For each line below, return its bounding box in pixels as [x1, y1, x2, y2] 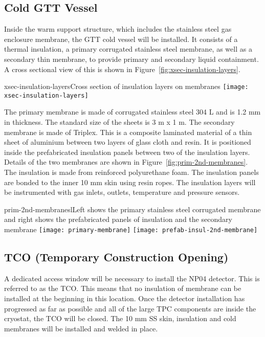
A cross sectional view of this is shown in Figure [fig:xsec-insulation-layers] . [4, 63, 240, 74]
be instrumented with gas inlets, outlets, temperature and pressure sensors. [4, 187, 240, 197]
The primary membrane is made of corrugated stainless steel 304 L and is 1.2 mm [4, 106, 261, 117]
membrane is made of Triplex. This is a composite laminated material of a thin [4, 126, 252, 137]
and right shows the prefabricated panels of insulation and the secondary [4, 214, 232, 224]
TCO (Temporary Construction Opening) [4, 249, 229, 265]
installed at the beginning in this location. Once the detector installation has [4, 293, 245, 304]
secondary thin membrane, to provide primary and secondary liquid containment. [4, 53, 259, 64]
